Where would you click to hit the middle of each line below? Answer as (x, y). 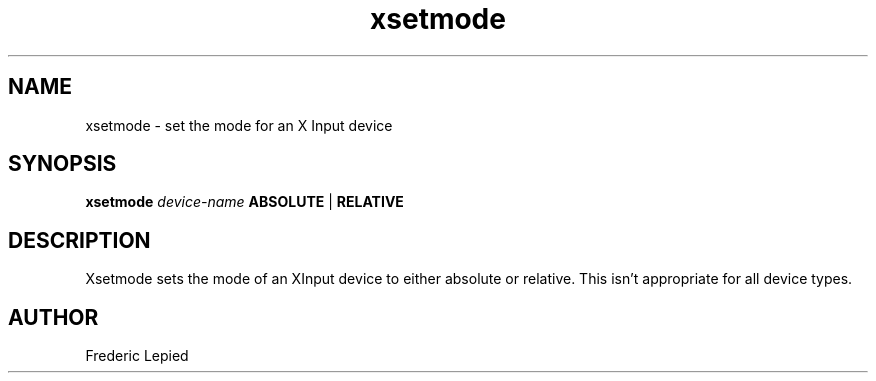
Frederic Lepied (137, 356)
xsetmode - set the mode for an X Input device (239, 125)
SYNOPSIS (62, 164)
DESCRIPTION (79, 240)
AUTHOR (53, 317)
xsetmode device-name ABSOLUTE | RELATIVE (244, 202)
